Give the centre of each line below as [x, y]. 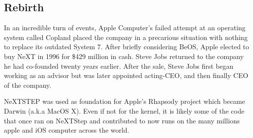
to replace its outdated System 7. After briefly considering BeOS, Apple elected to [126, 47]
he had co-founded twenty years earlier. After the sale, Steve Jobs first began [119, 66]
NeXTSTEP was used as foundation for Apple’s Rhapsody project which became [125, 101]
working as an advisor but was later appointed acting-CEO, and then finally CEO [126, 75]
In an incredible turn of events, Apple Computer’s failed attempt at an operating [125, 28]
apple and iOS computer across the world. [67, 130]
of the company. [28, 85]
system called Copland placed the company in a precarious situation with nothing [126, 37]
